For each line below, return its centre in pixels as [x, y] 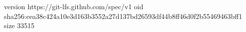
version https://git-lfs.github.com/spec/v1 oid [74, 6]
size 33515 [19, 25]
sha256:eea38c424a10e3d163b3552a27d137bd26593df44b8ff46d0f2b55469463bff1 [123, 16]
